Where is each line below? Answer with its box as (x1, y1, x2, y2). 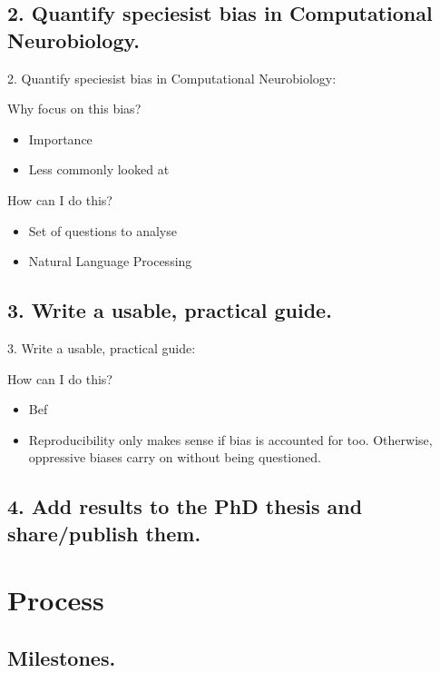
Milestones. (7, 643, 116, 671)
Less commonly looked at (28, 160, 170, 179)
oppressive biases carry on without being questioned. (28, 448, 321, 467)
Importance (28, 129, 93, 148)
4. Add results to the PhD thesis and (7, 492, 363, 520)
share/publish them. (7, 519, 201, 547)
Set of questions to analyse (28, 221, 177, 240)
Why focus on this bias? (7, 99, 142, 118)
